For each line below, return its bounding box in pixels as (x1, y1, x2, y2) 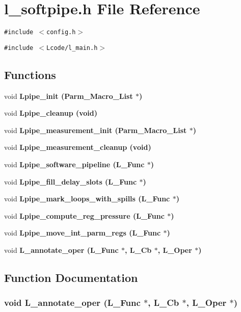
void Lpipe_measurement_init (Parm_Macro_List (4, 124, 187, 135)
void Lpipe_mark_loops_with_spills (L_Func (4, 193, 170, 204)
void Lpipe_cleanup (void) (4, 108, 97, 118)
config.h (46, 29, 76, 36)
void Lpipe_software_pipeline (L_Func (4, 159, 145, 170)
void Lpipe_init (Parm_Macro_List (4, 90, 133, 101)
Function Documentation (4, 269, 138, 285)
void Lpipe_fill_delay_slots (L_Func (4, 176, 137, 187)
